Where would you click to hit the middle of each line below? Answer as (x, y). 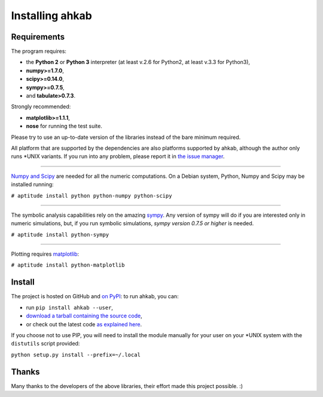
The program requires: (39, 51)
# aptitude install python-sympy (60, 234)
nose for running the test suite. (64, 126)
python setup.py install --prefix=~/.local (76, 354)
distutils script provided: (45, 344)
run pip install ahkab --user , (70, 307)
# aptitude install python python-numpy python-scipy (92, 196)
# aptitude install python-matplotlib (68, 265)
